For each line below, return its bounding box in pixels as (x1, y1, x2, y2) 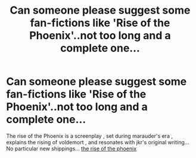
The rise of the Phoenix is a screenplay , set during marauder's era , (6, 132, 173, 140)
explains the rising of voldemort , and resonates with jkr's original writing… (6, 138, 189, 146)
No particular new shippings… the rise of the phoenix (6, 145, 137, 152)
